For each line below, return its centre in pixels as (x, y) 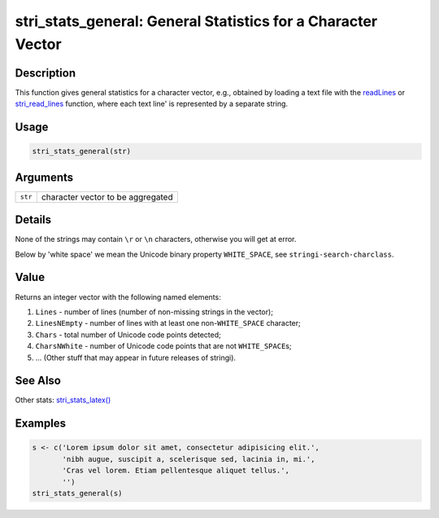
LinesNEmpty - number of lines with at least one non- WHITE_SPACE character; (168, 323)
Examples (41, 424)
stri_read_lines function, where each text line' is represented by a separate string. (152, 104)
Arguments (44, 177)
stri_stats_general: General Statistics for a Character (196, 21)
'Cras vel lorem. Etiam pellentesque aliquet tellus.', (176, 471)
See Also (38, 381)
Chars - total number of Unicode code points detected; (128, 335)
